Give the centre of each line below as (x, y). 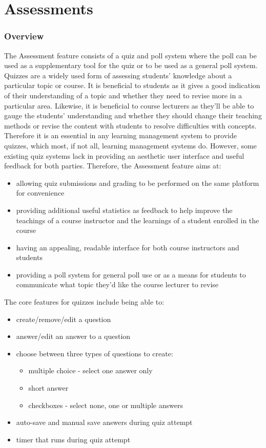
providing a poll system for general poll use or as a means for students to (131, 274)
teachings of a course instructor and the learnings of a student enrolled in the (138, 220)
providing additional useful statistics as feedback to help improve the (124, 210)
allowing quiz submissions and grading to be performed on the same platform (138, 183)
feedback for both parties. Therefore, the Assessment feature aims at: (113, 166)
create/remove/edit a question (64, 319)
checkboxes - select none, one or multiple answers (106, 405)
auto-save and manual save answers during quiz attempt (104, 422)
